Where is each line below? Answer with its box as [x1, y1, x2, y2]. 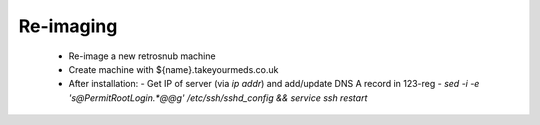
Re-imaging [18, 15, 118, 37]
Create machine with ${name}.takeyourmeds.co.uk [68, 63, 279, 75]
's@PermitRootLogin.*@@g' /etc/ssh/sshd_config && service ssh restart [68, 91, 368, 104]
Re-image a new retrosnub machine [68, 50, 216, 62]
